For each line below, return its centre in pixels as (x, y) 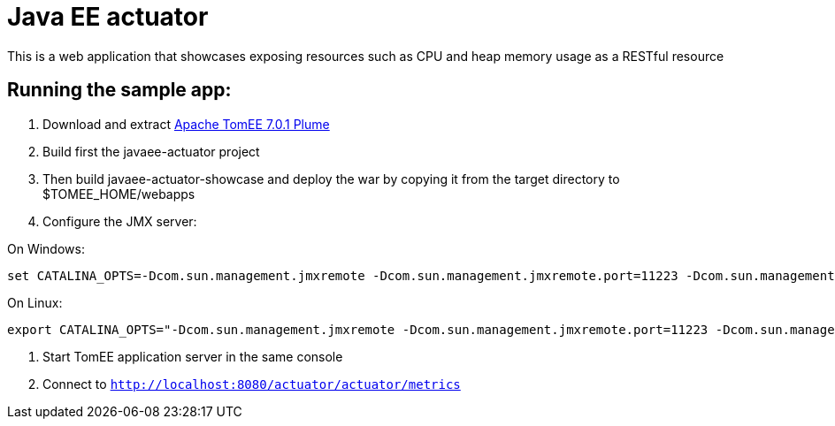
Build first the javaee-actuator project (151, 151)
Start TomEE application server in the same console (193, 356)
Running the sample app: (119, 90)
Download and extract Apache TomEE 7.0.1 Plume (186, 124)
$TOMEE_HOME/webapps (119, 194)
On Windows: (46, 248)
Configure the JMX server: (120, 221)
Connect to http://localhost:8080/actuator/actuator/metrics (252, 384)
